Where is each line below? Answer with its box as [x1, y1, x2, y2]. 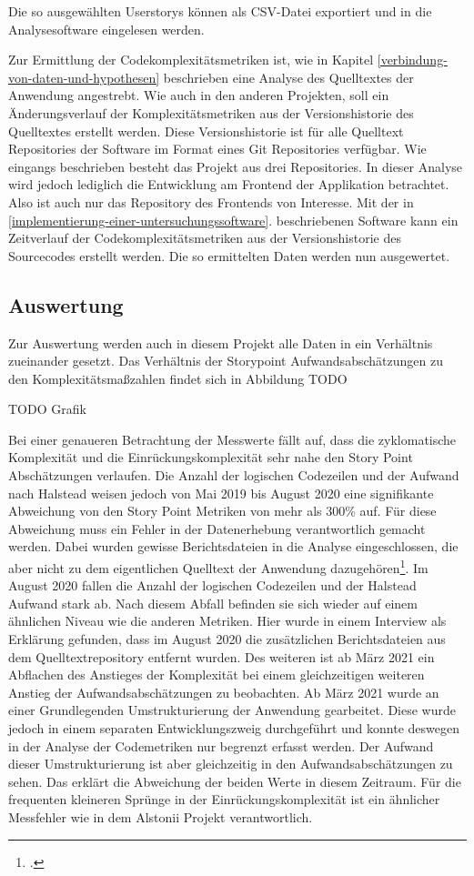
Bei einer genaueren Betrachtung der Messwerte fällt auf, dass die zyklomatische [8, 429, 457, 448]
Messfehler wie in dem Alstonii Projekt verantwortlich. [8, 808, 313, 827]
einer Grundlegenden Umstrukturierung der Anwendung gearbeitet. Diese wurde [8, 700, 456, 720]
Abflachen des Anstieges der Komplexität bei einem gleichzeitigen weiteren [8, 665, 425, 684]
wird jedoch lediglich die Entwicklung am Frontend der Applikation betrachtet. [8, 175, 449, 194]
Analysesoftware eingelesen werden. [8, 19, 205, 38]
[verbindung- [377, 50, 448, 69]
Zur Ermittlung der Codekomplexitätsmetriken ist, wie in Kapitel [8, 50, 374, 69]
